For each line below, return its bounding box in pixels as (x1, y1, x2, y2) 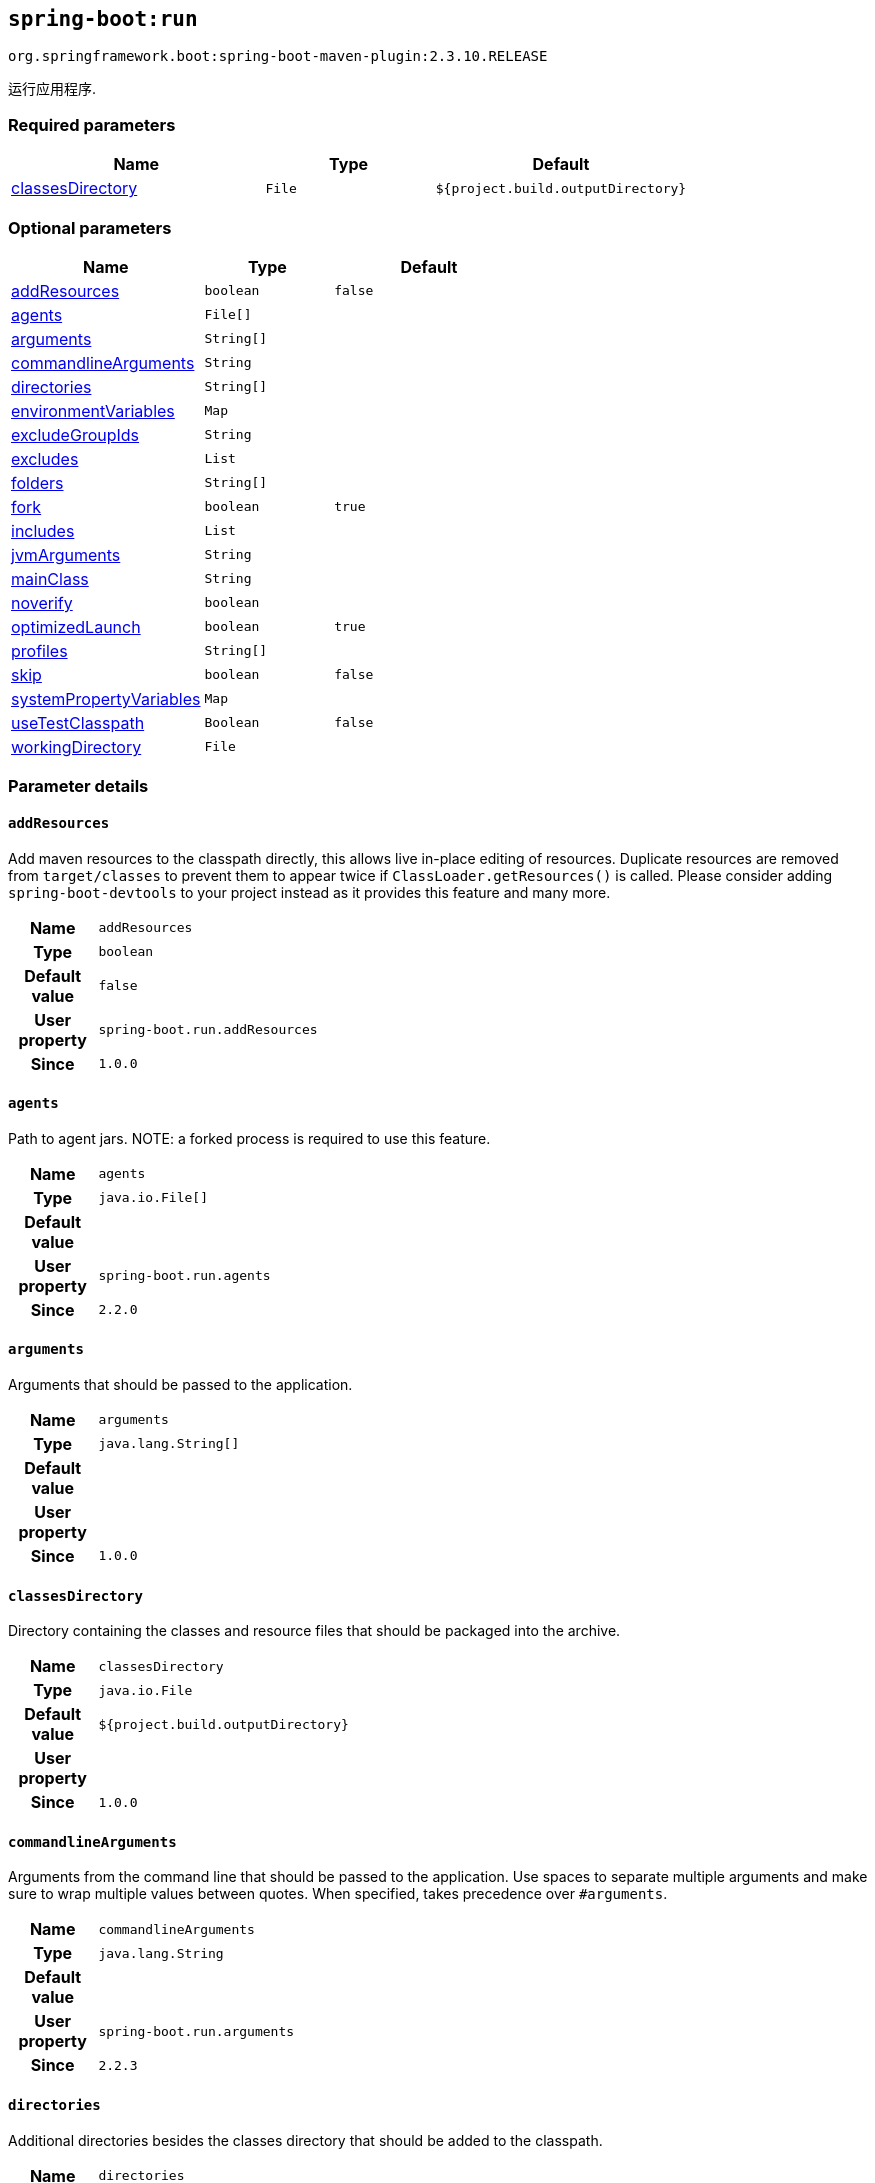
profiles (11, 640, 68, 661)
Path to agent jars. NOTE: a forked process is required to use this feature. (8, 1129, 491, 1147)
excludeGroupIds (11, 424, 140, 445)
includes (11, 520, 75, 541)
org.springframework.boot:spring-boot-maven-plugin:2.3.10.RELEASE (8, 48, 548, 65)
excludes (11, 448, 79, 469)
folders (11, 472, 64, 493)
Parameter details (8, 776, 149, 797)
